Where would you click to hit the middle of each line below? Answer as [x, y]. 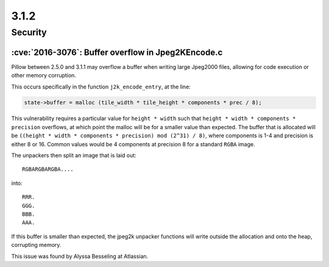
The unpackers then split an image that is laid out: [74, 155]
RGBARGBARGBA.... [48, 169]
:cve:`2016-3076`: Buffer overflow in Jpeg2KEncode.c [117, 52]
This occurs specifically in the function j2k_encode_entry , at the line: [101, 87]
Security [29, 32]
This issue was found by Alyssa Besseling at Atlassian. [80, 256]
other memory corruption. [44, 76]
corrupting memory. [36, 245]
